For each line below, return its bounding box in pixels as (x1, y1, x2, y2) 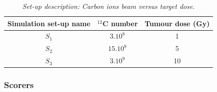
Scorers (4, 79, 34, 91)
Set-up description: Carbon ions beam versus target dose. (22, 1, 195, 11)
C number (102, 18, 138, 28)
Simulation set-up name (7, 18, 90, 28)
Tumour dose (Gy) (145, 18, 210, 28)
